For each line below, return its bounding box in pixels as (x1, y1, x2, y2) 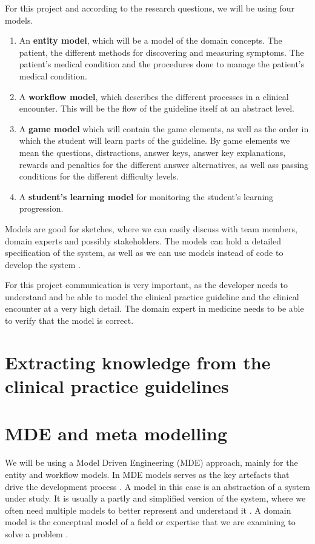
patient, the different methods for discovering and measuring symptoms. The (19, 45, 304, 58)
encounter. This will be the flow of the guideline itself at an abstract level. (19, 102, 294, 115)
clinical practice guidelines (5, 374, 229, 398)
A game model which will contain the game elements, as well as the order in (19, 122, 309, 135)
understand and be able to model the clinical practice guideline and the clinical (5, 290, 299, 303)
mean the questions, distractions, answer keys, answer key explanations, (19, 146, 286, 158)
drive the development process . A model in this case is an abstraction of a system (5, 480, 310, 492)
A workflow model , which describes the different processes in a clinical (19, 90, 289, 102)
